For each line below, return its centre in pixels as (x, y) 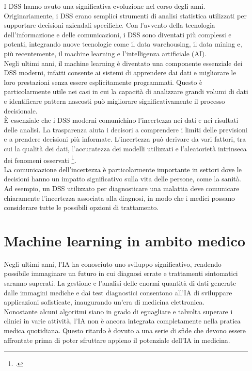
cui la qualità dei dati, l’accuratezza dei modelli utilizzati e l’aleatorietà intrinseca (125, 148)
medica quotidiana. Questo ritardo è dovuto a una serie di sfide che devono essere (125, 330)
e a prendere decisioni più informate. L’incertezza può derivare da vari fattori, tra (125, 139)
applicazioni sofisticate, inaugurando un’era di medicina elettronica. (104, 302)
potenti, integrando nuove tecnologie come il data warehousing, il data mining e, (123, 44)
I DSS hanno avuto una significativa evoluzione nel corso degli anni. (105, 6)
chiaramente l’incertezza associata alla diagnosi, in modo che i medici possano (119, 198)
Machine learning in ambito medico (125, 240)
